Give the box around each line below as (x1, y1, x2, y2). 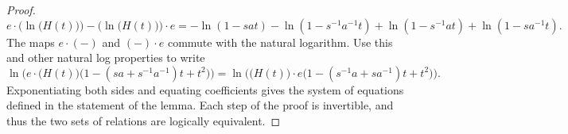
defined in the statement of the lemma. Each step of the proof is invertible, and (6, 97, 394, 113)
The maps (6, 33, 55, 50)
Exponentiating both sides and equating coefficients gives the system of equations (6, 81, 404, 98)
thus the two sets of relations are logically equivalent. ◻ (6, 112, 281, 128)
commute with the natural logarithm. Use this (167, 33, 393, 50)
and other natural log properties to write (6, 49, 205, 66)
